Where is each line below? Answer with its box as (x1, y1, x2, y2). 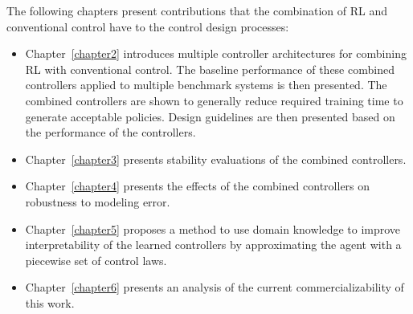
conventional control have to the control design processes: (6, 18, 289, 35)
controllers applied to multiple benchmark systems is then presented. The (25, 76, 387, 93)
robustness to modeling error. (25, 193, 170, 210)
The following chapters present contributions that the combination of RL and (6, 2, 388, 18)
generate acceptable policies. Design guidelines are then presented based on (25, 108, 395, 124)
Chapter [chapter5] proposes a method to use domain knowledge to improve (25, 220, 401, 237)
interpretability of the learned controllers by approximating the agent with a (25, 236, 402, 253)
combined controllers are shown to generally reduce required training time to (25, 92, 403, 108)
